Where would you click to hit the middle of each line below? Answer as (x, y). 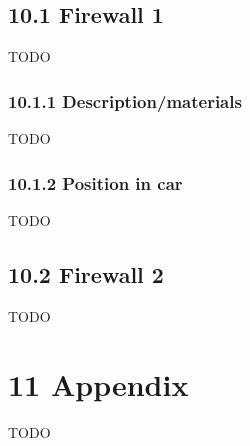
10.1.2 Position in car (95, 182)
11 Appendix (98, 384)
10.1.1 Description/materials (125, 100)
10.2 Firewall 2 (86, 273)
